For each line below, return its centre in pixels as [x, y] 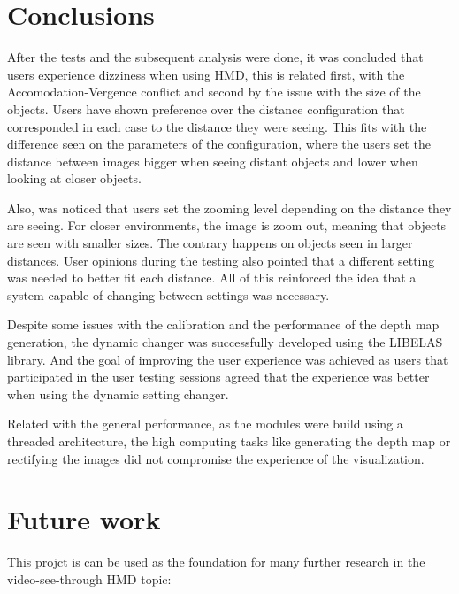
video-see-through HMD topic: [89, 579]
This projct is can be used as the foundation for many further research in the [216, 562]
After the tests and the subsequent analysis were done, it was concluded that [215, 57]
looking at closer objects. [74, 178]
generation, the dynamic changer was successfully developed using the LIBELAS [225, 342]
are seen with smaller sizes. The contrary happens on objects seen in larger [210, 243]
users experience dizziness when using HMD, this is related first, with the [206, 74]
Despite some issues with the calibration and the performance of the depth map [223, 324]
